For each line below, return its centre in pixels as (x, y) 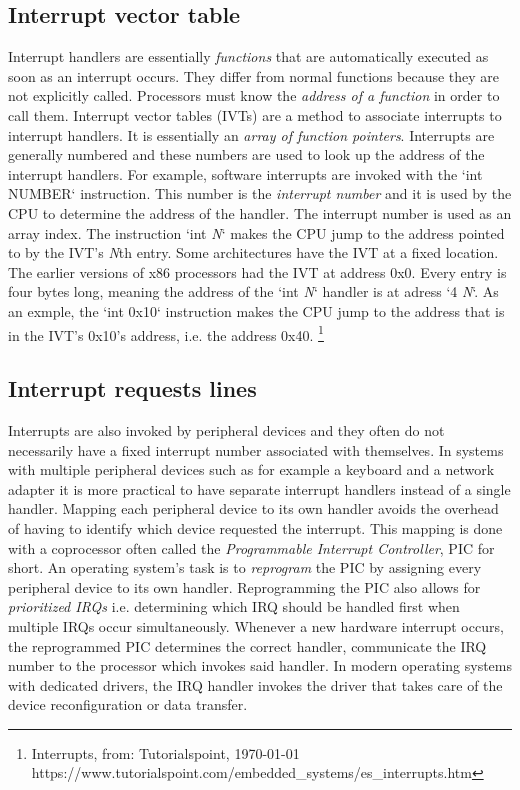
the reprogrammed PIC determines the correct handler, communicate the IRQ (247, 645)
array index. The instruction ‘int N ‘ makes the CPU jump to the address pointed (256, 232)
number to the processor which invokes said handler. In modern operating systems (260, 665)
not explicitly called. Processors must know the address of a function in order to (254, 95)
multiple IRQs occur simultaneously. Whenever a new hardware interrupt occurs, (256, 625)
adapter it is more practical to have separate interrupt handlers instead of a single (259, 488)
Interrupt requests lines (132, 388)
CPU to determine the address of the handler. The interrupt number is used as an (260, 212)
